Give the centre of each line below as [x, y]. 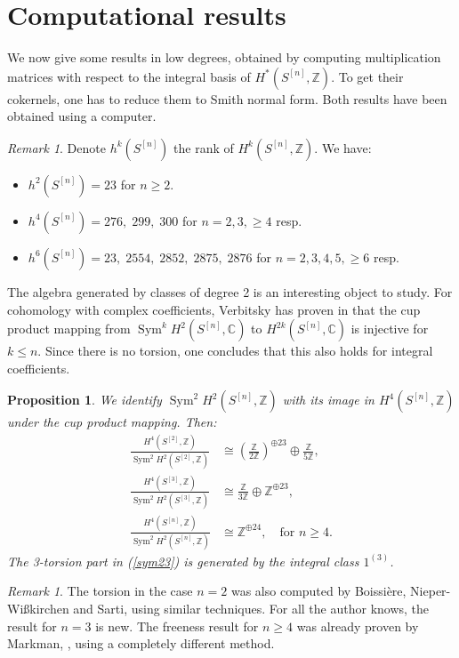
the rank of [204, 147]
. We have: [343, 147]
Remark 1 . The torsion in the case [100, 591]
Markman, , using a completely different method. [141, 643]
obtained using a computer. [82, 116]
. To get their [367, 76]
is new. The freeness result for [177, 626]
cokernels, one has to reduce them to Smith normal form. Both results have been [227, 98]
